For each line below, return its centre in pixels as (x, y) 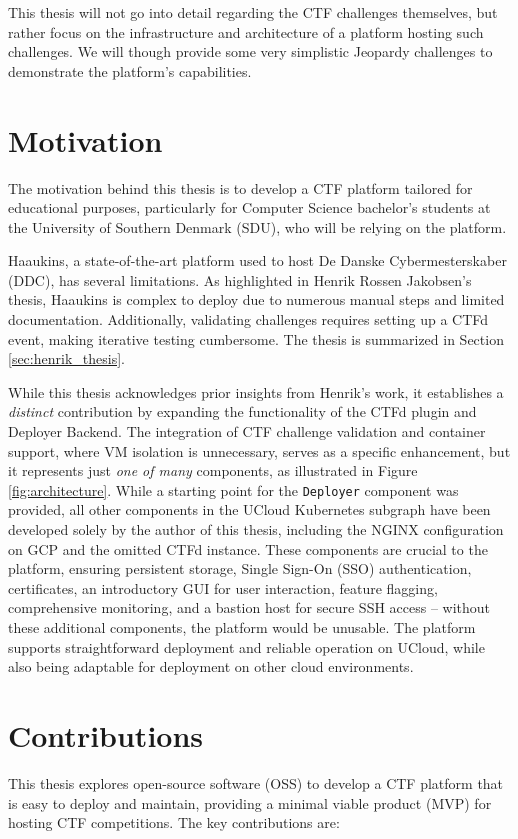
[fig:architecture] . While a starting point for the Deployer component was (233, 489)
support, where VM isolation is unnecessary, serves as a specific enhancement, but (259, 450)
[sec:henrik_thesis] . (66, 358)
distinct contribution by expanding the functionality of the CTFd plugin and (242, 411)
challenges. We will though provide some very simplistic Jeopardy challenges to (250, 51)
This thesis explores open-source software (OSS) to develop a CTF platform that (256, 782)
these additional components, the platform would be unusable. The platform (242, 627)
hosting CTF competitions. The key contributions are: (174, 822)
